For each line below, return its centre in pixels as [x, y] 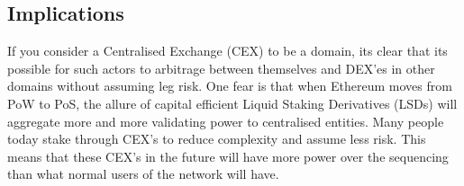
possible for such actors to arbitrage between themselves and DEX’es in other [221, 68]
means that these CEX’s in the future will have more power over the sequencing [228, 156]
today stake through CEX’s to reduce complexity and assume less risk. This [217, 139]
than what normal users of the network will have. [143, 174]
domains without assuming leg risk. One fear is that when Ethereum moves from [230, 86]
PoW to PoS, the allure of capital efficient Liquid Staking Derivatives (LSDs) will [232, 103]
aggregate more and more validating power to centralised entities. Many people [226, 121]
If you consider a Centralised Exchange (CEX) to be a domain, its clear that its [227, 51]
